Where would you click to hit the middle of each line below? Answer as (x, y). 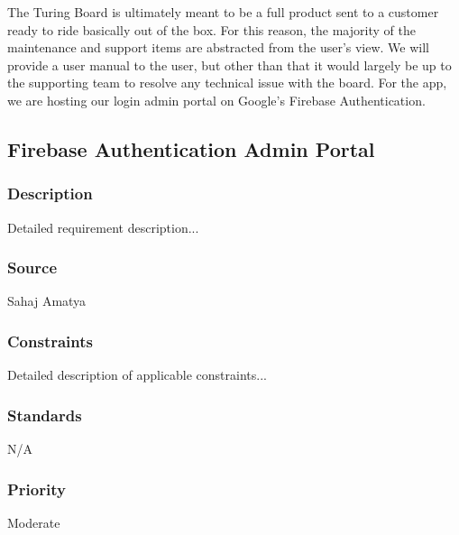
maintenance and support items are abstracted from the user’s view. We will (219, 47)
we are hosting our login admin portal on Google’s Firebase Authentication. (216, 100)
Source (32, 267)
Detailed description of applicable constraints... (137, 375)
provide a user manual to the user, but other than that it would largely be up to (229, 65)
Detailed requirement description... (103, 227)
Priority (37, 489)
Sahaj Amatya (47, 301)
